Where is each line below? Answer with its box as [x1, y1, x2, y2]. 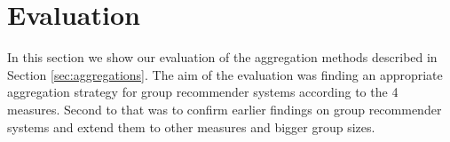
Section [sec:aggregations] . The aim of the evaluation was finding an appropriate [7, 65, 443, 83]
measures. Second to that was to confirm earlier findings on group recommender [7, 99, 442, 118]
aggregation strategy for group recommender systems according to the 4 [7, 83, 399, 101]
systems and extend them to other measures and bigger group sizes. [7, 117, 375, 136]
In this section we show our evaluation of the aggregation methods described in [7, 48, 438, 67]
